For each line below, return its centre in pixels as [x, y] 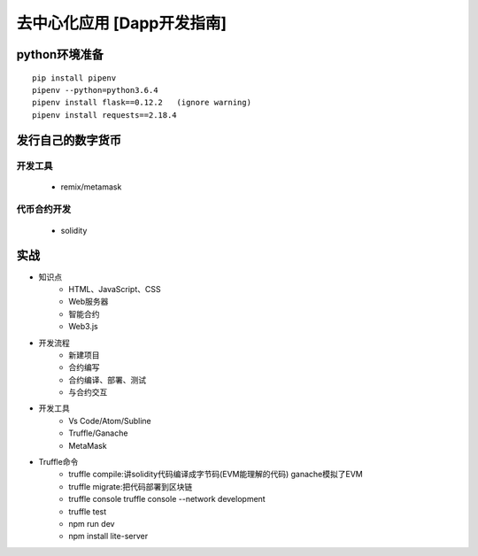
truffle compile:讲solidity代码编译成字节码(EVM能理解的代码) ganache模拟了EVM [216, 475]
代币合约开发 [44, 210]
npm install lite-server [108, 537]
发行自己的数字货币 [69, 140]
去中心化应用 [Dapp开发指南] [122, 23]
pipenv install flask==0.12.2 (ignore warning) [142, 103]
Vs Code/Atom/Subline [110, 421]
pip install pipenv [74, 78]
